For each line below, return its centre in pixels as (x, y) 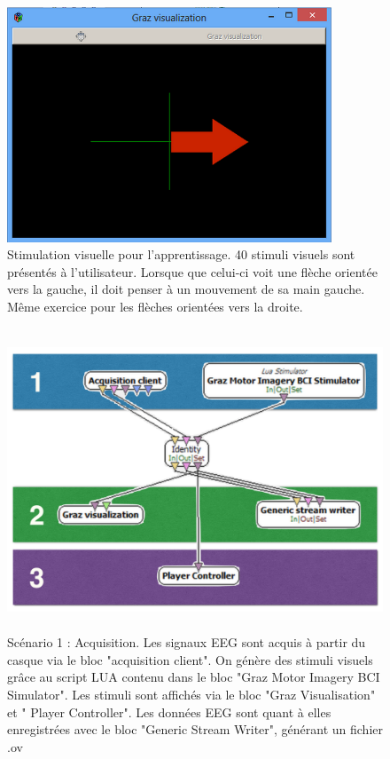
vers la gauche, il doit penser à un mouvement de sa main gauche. (186, 289)
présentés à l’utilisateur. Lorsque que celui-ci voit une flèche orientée (192, 271)
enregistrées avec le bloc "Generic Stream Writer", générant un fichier (195, 729)
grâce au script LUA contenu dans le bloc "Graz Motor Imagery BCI (194, 677)
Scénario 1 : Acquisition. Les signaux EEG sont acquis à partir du (187, 642)
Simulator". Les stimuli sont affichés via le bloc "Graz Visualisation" (191, 695)
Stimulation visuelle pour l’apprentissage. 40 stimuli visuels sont (181, 254)
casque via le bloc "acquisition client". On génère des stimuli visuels (190, 659)
